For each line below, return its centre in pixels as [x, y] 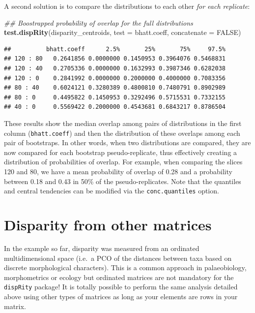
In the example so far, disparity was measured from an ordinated [102, 248]
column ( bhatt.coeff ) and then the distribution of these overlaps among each [122, 133]
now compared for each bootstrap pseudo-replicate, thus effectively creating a [121, 152]
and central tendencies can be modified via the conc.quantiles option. [112, 191]
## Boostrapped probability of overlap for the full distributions [99, 22]
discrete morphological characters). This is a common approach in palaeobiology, [125, 267]
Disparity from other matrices [108, 224]
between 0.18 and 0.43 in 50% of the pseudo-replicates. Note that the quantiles [123, 181]
